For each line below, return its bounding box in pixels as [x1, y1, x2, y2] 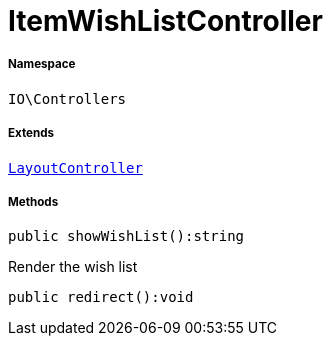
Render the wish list [8, 258, 138, 276]
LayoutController [8, 159, 143, 176]
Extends [8, 126, 55, 141]
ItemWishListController [8, 4, 323, 38]
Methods [8, 194, 59, 209]
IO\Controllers [8, 90, 127, 107]
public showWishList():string [8, 228, 245, 245]
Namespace [8, 57, 76, 72]
